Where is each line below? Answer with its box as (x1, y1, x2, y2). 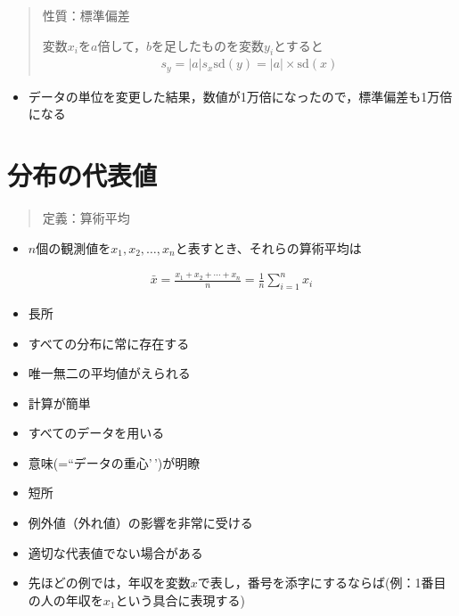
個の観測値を (36, 238, 111, 257)
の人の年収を (28, 590, 103, 609)
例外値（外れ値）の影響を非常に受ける (28, 513, 253, 532)
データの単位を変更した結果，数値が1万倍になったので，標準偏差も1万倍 (28, 86, 453, 105)
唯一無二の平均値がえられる (28, 364, 191, 382)
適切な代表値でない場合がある (28, 543, 203, 562)
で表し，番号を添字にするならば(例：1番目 (197, 573, 447, 592)
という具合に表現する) (115, 590, 245, 609)
